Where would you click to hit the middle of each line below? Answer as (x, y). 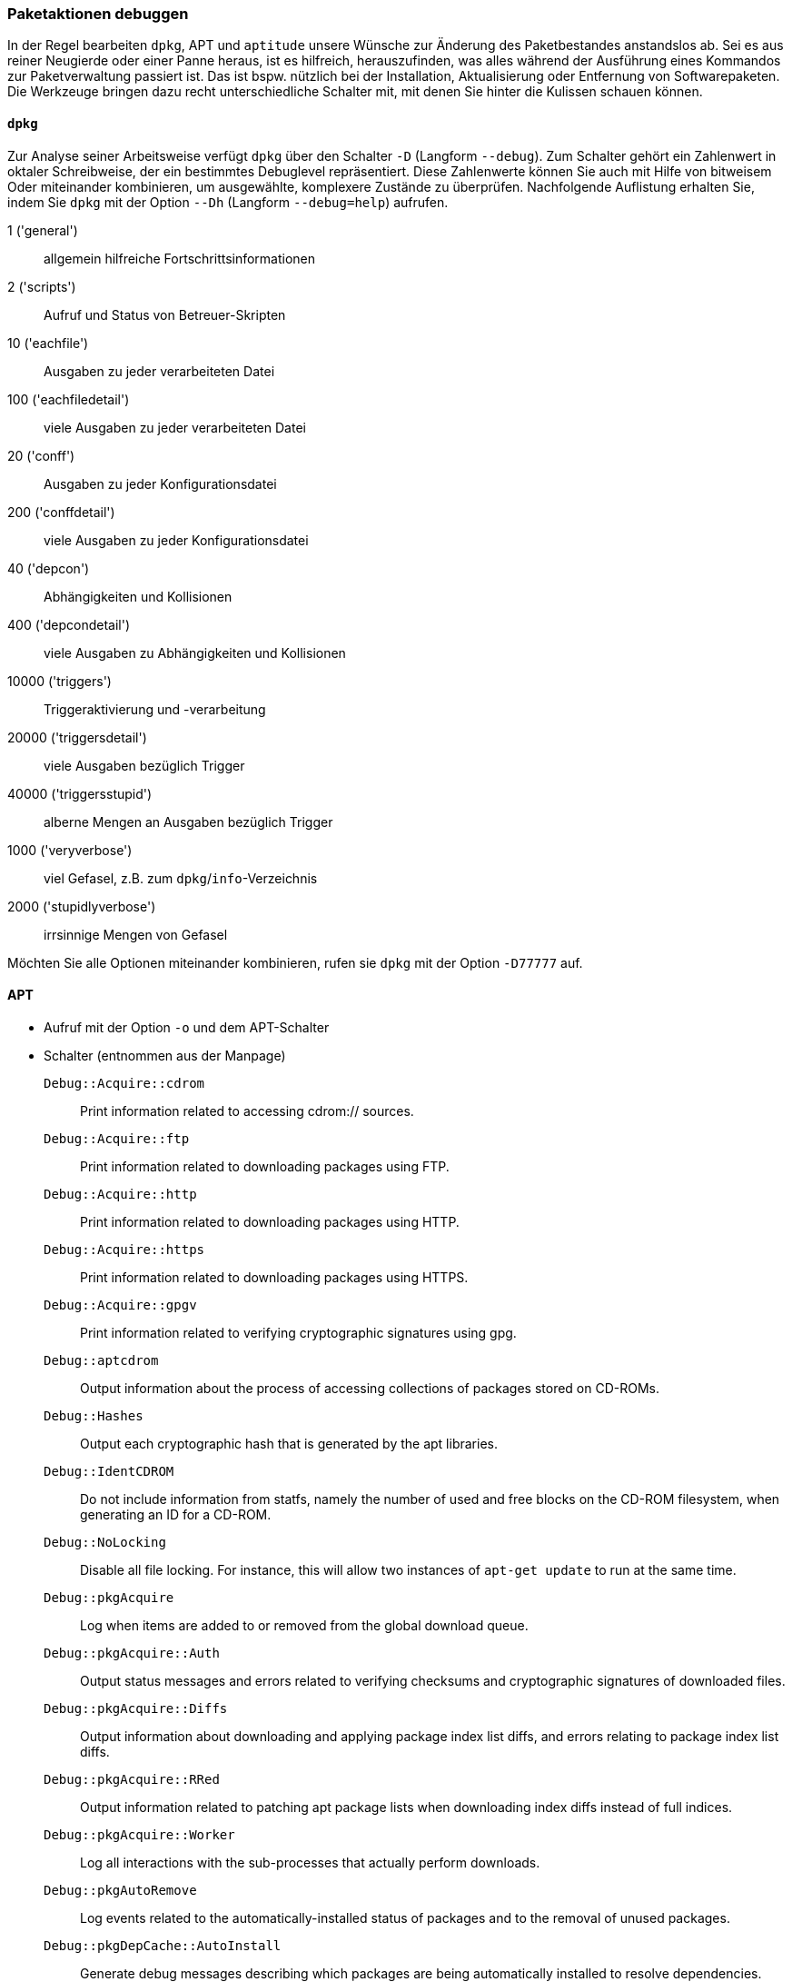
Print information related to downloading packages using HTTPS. (274, 1277)
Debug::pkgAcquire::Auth (132, 1653)
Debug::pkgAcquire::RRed (132, 1779)
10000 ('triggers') (59, 681)
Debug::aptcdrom (101, 1360)
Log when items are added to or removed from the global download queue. (304, 1625)
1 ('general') (43, 230)
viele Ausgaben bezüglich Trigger (144, 765)
